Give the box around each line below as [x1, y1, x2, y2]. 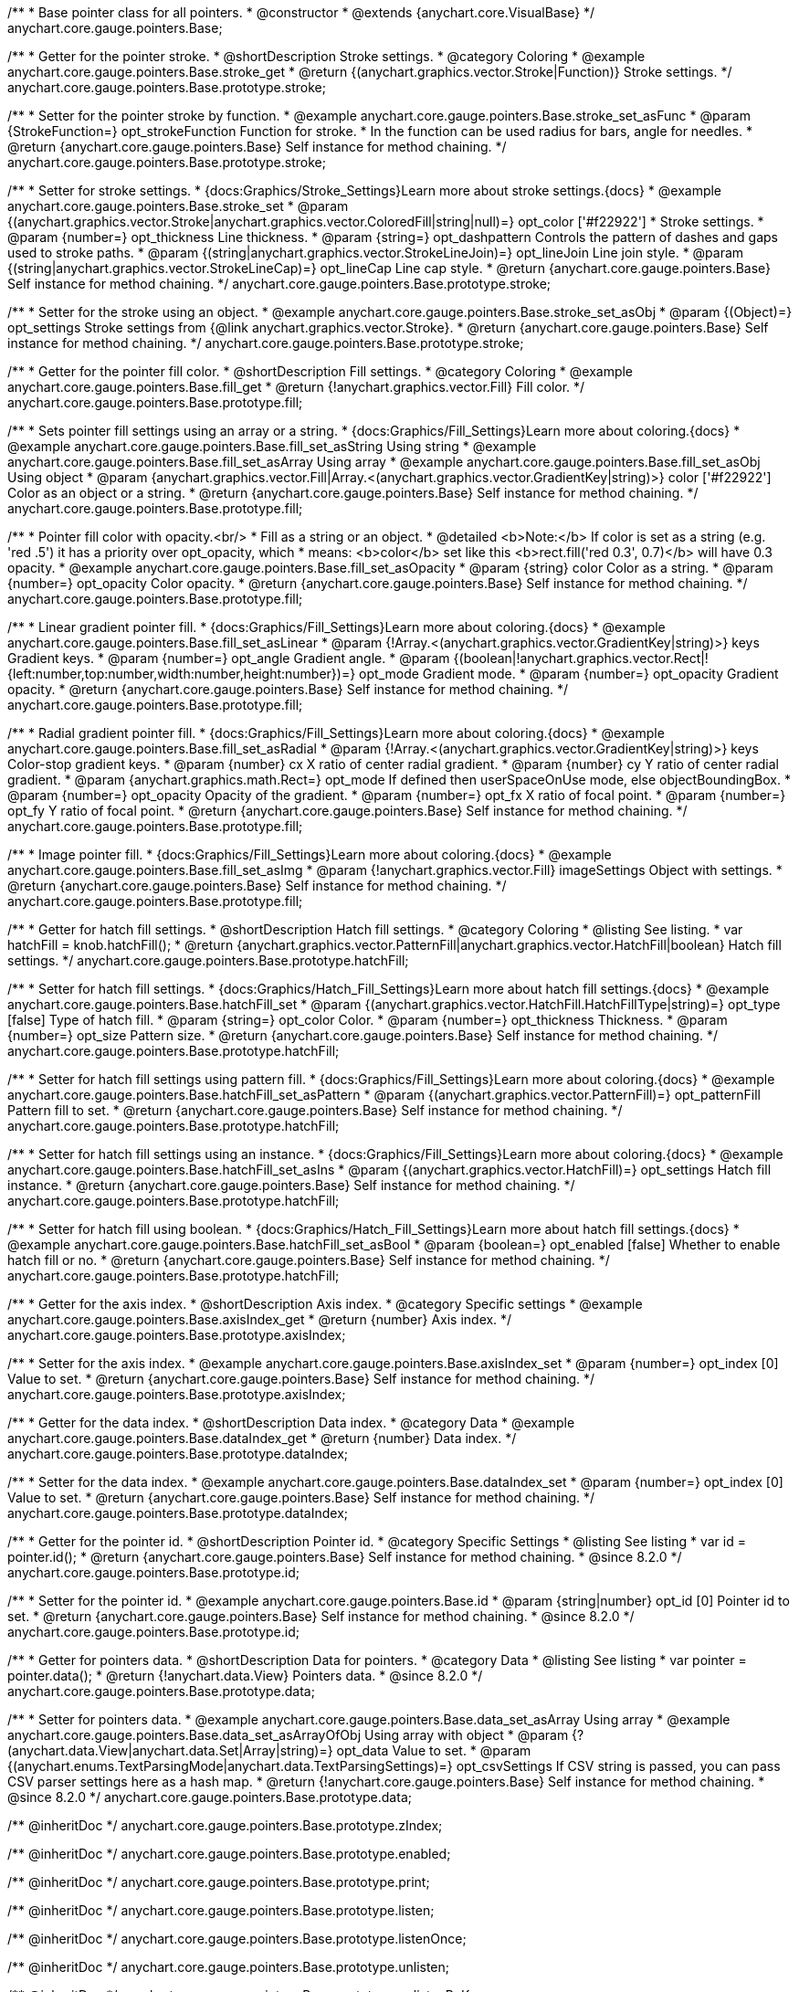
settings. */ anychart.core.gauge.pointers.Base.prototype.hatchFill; [7, 953, 409, 968]
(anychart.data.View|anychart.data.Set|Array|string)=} [7, 1743, 333, 1758]
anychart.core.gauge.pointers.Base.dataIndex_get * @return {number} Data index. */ [7, 1430, 517, 1446]
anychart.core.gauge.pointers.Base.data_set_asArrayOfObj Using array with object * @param [7, 1727, 569, 1743]
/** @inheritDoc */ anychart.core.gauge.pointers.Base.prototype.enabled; [7, 1846, 451, 1861]
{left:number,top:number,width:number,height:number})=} [7, 666, 356, 681]
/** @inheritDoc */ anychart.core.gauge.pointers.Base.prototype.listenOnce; [7, 1931, 467, 1946]
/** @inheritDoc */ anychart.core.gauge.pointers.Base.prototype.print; [7, 1874, 430, 1890]
